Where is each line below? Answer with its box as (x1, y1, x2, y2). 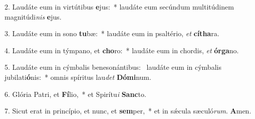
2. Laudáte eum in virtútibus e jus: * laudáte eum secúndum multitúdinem (5, 2, 234, 12)
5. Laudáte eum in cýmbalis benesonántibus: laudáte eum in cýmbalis (5, 62, 221, 72)
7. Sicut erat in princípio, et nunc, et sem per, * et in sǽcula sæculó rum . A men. (5, 105, 251, 116)
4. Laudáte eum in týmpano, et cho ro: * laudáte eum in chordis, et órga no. (5, 45, 239, 55)
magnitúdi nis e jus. (5, 11, 62, 22)
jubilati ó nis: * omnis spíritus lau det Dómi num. (5, 71, 151, 82)
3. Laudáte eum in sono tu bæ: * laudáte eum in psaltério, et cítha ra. (5, 28, 219, 39)
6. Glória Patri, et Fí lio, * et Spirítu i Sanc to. (5, 88, 146, 99)
